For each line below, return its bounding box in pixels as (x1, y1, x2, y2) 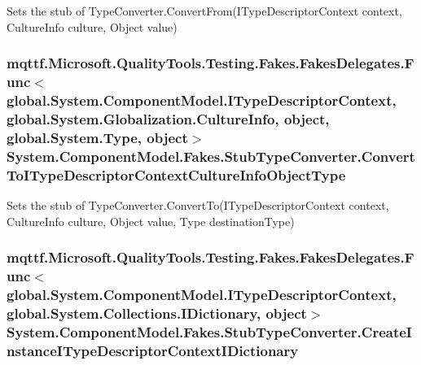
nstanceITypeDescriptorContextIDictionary (7, 340, 299, 360)
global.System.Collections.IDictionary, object (7, 302, 307, 323)
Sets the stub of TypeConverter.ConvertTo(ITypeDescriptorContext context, (7, 196, 389, 213)
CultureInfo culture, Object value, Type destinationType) (7, 212, 295, 229)
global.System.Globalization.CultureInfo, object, (7, 108, 330, 128)
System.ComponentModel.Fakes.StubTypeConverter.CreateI (7, 321, 412, 341)
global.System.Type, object (7, 127, 188, 147)
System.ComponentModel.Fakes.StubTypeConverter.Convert (7, 146, 415, 166)
